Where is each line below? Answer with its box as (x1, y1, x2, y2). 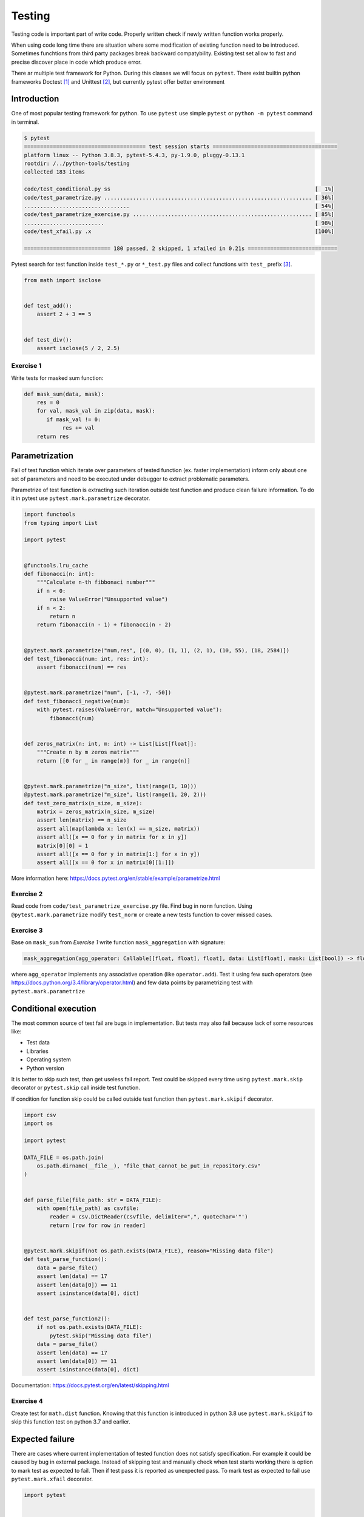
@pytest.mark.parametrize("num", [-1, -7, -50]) (24, 689, 172, 696)
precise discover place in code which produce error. (11, 58, 142, 66)
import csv (24, 1111, 56, 1118)
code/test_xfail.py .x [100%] (24, 228, 335, 235)
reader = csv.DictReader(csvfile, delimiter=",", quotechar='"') (49, 1214, 248, 1220)
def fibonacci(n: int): (24, 570, 95, 578)
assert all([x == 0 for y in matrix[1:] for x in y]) (36, 850, 200, 857)
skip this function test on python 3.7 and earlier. (11, 1417, 130, 1425)
